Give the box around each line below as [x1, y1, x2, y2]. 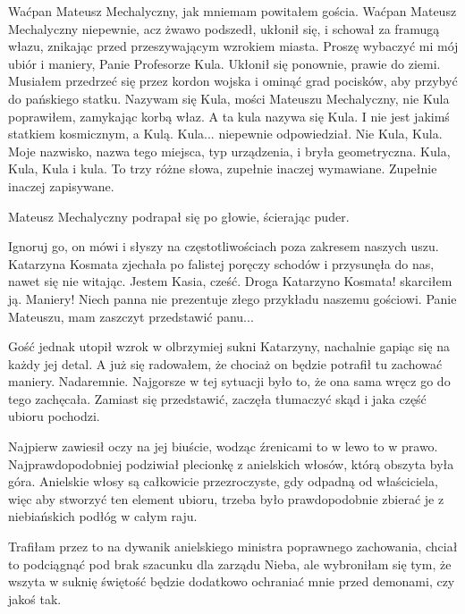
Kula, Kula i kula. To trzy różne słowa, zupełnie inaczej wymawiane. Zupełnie [8, 159, 437, 178]
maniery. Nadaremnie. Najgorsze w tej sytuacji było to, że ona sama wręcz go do [8, 372, 451, 391]
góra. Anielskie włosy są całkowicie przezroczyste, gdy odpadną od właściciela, [8, 472, 438, 491]
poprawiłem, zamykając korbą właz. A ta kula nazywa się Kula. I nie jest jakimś [8, 106, 450, 125]
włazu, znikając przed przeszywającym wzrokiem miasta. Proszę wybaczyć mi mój [8, 37, 459, 55]
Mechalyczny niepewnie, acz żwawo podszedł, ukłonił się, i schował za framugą [8, 19, 440, 38]
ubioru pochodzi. [8, 407, 100, 425]
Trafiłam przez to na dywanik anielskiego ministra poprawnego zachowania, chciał [8, 537, 458, 556]
